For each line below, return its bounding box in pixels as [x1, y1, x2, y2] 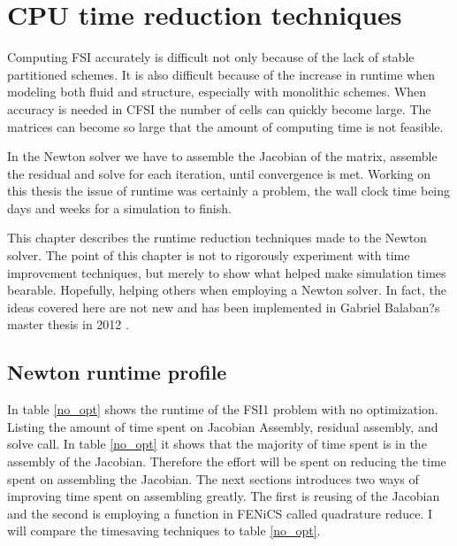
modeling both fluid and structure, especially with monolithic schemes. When [7, 82, 427, 101]
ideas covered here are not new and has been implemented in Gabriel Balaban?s [7, 297, 440, 316]
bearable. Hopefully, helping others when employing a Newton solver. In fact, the [7, 281, 446, 299]
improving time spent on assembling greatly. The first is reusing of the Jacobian [7, 487, 440, 505]
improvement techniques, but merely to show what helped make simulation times [7, 263, 446, 281]
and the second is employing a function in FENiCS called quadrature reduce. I [7, 504, 432, 522]
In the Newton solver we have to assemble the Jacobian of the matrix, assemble [7, 147, 438, 165]
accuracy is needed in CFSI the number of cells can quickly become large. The [7, 99, 431, 118]
